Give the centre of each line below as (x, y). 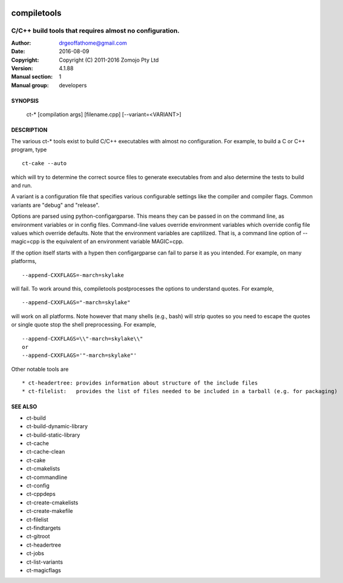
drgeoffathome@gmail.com (93, 43)
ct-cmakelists (43, 469)
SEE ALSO (24, 407)
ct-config (38, 486)
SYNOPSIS (25, 100)
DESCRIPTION (29, 130)
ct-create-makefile (50, 511)
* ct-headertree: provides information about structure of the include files (140, 383)
